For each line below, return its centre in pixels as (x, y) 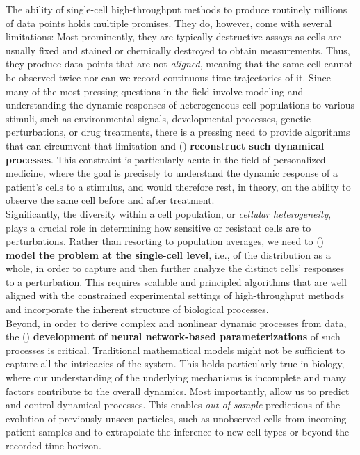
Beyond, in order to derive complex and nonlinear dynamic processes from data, (176, 322)
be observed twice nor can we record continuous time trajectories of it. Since (168, 77)
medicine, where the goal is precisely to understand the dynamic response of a (172, 173)
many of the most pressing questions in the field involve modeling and (155, 91)
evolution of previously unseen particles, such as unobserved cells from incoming (176, 418)
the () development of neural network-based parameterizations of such (173, 336)
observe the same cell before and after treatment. (110, 200)
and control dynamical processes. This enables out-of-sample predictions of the (173, 405)
